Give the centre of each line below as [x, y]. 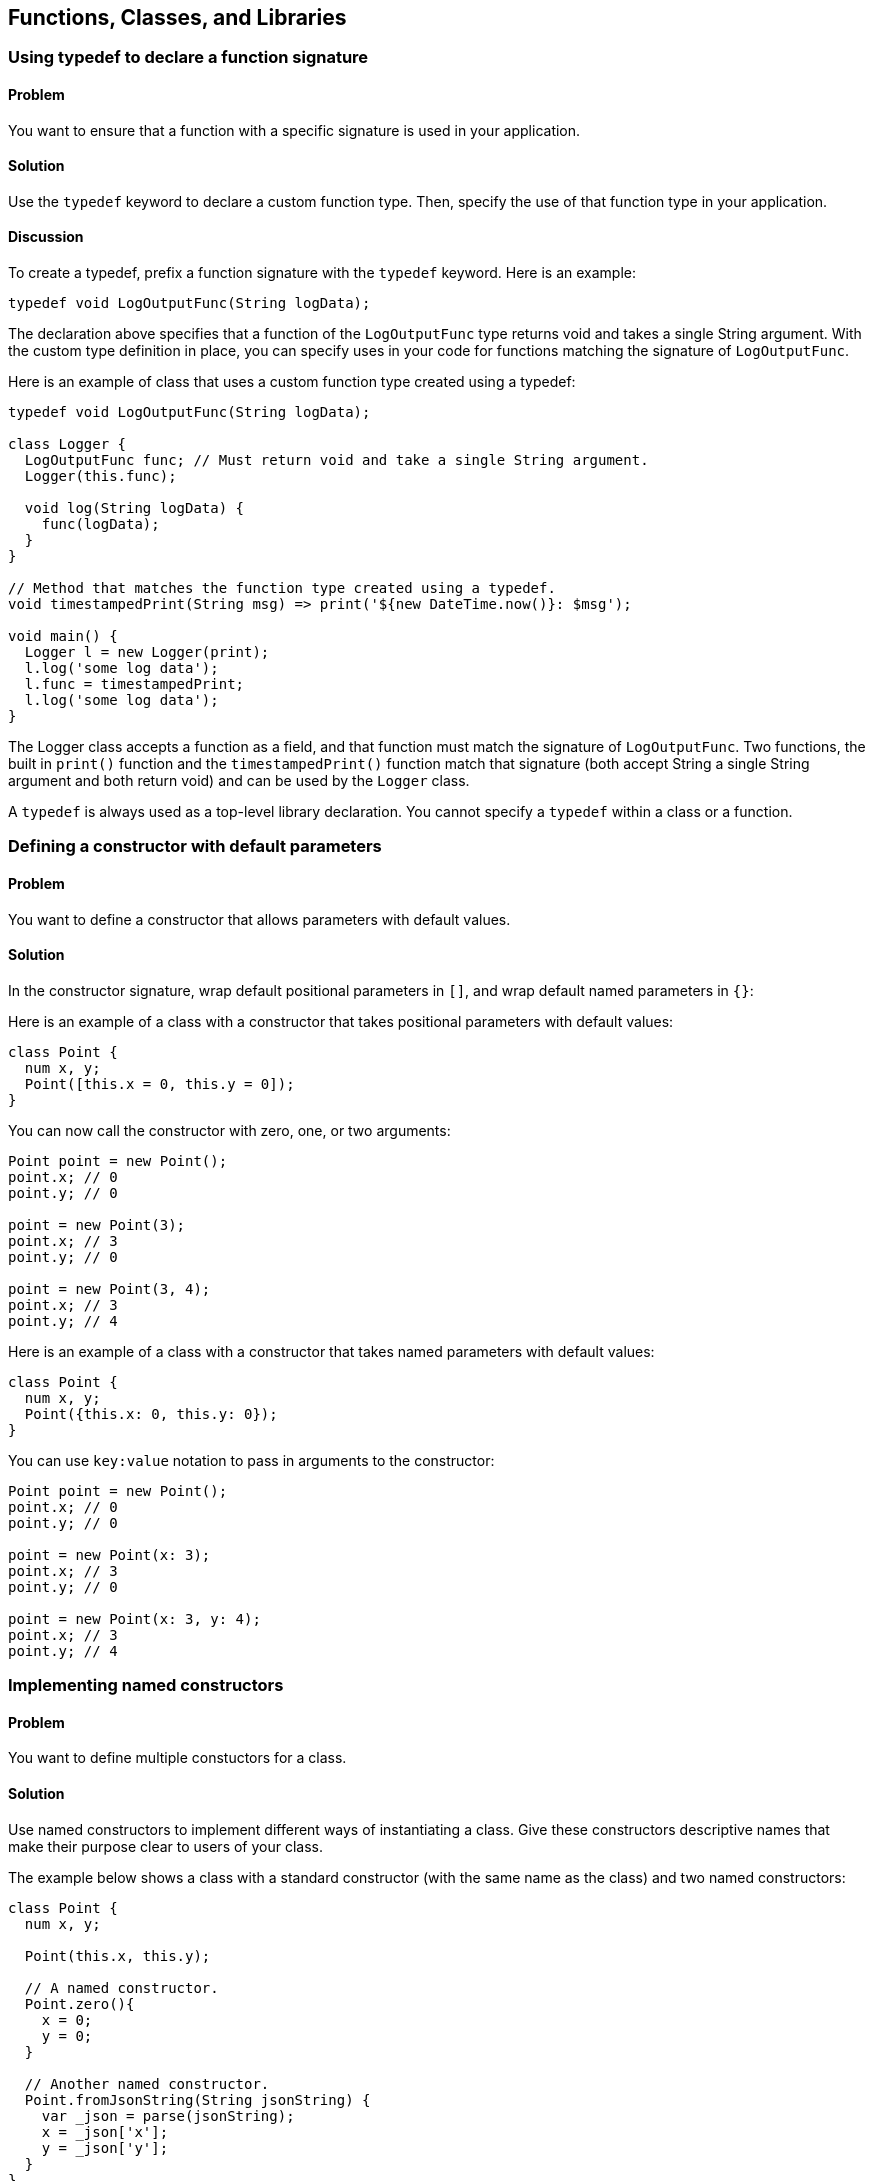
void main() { [63, 636]
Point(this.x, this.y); [117, 1955]
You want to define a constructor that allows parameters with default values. [259, 919]
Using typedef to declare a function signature [188, 57]
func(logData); [100, 524]
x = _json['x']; [105, 2131]
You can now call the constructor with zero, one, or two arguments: [229, 1130]
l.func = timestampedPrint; [134, 684]
